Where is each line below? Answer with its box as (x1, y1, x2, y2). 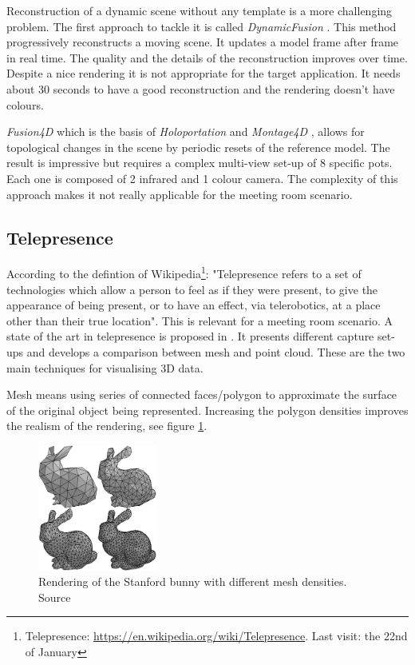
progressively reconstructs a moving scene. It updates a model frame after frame (6, 34, 399, 50)
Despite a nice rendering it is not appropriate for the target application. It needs (6, 65, 401, 82)
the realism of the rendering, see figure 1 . (6, 417, 207, 434)
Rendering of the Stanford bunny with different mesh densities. (38, 573, 347, 590)
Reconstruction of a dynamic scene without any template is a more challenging (6, 2, 393, 18)
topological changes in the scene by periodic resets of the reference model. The (6, 138, 390, 155)
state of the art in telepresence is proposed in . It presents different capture (6, 328, 374, 344)
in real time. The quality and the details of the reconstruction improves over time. (6, 49, 408, 66)
